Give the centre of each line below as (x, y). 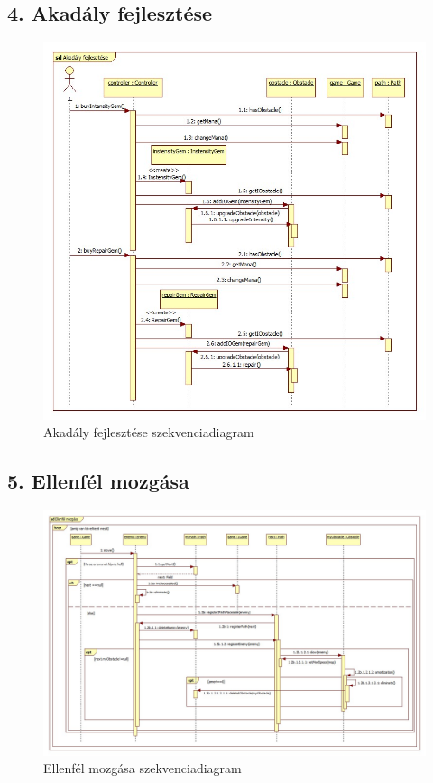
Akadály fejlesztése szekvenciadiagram (149, 432)
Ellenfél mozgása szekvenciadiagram (143, 768)
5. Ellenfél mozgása (98, 481)
